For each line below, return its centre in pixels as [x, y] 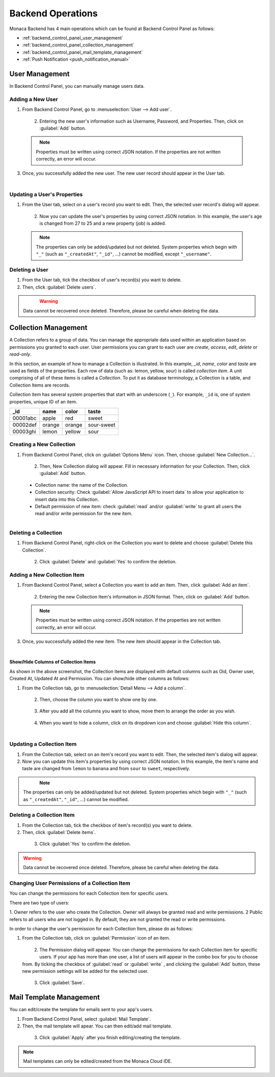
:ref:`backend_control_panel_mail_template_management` [82, 52]
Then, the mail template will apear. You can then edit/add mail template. [97, 1026]
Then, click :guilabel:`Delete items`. [59, 832]
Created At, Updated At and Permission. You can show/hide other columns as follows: [100, 679]
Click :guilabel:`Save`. [62, 983]
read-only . [20, 354]
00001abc [24, 418]
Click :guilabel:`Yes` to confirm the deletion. [85, 844]
